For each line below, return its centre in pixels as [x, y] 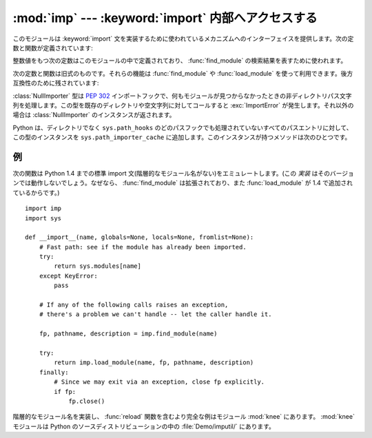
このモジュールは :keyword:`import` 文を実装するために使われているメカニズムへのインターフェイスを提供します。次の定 [183, 39]
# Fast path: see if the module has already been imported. [143, 247]
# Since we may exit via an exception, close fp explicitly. [159, 382]
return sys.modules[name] [97, 266]
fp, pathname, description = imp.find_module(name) [128, 334]
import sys [43, 218]
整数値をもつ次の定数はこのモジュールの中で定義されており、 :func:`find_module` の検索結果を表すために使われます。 [180, 61]
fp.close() [87, 401]
